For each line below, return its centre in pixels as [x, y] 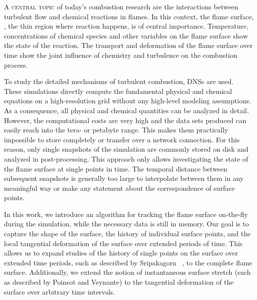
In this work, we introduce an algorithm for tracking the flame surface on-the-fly [126, 214]
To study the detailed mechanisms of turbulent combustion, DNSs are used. [119, 81]
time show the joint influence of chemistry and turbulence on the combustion [121, 55]
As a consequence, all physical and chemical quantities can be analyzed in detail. [127, 110]
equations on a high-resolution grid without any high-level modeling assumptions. [128, 101]
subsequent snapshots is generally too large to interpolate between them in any [124, 178]
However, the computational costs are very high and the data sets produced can [125, 120]
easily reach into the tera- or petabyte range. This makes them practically [116, 130]
